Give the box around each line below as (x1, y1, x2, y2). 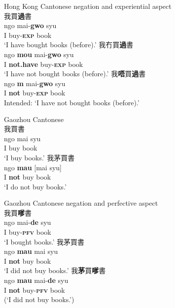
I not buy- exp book (4, 88, 66, 98)
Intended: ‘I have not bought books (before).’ (4, 97, 140, 107)
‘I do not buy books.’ (4, 181, 67, 191)
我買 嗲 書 (4, 207, 32, 217)
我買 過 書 (4, 10, 32, 21)
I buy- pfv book (4, 227, 51, 237)
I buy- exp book (4, 30, 52, 40)
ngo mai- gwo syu (4, 20, 57, 31)
